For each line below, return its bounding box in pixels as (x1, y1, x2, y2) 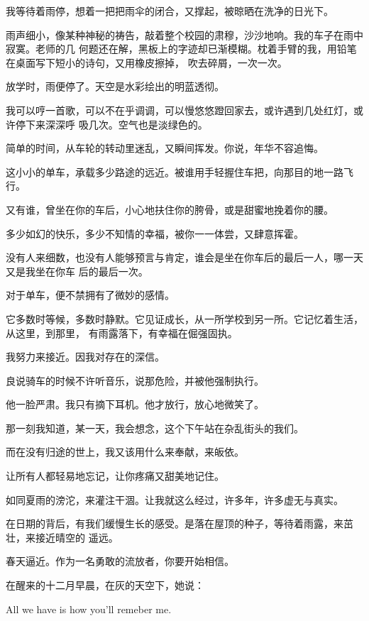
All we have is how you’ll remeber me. (6, 601, 172, 616)
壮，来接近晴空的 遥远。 (6, 529, 119, 544)
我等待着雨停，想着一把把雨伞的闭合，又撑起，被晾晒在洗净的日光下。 (6, 4, 334, 18)
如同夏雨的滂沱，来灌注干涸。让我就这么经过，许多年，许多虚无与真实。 (6, 492, 343, 507)
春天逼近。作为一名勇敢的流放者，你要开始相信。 (6, 554, 234, 568)
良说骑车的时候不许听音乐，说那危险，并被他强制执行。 (6, 373, 264, 388)
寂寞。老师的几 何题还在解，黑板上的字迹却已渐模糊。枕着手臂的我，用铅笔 (6, 41, 357, 56)
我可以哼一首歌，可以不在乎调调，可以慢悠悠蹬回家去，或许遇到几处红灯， (6, 102, 353, 117)
